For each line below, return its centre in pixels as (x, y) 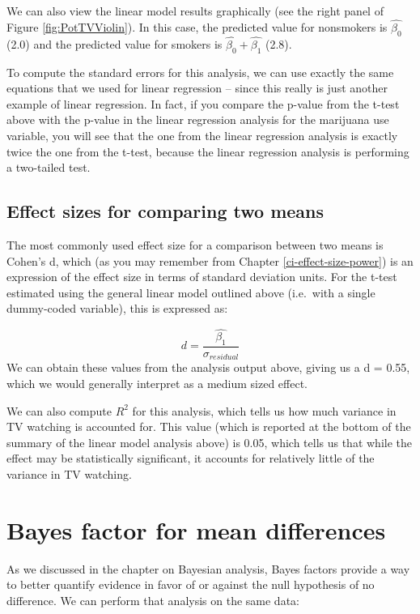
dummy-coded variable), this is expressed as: (117, 308)
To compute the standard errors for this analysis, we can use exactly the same (200, 72)
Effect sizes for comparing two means (165, 211)
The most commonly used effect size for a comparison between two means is (195, 244)
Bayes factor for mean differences (196, 529)
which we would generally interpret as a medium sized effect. (157, 384)
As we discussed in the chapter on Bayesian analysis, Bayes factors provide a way (208, 568)
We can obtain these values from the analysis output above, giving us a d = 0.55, (208, 367)
